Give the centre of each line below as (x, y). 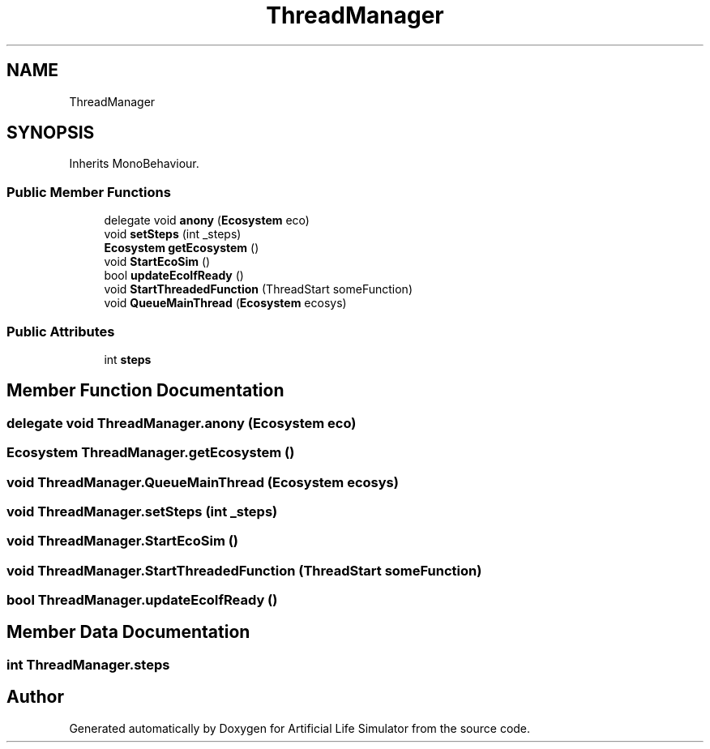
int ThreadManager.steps (88, 664)
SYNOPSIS (51, 133)
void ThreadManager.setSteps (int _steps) (142, 511)
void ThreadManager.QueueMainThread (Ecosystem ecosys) (203, 482)
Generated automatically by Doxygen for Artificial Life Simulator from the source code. (300, 728)
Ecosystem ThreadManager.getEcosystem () (151, 453)
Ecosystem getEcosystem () (182, 248)
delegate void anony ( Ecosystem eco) (207, 220)
